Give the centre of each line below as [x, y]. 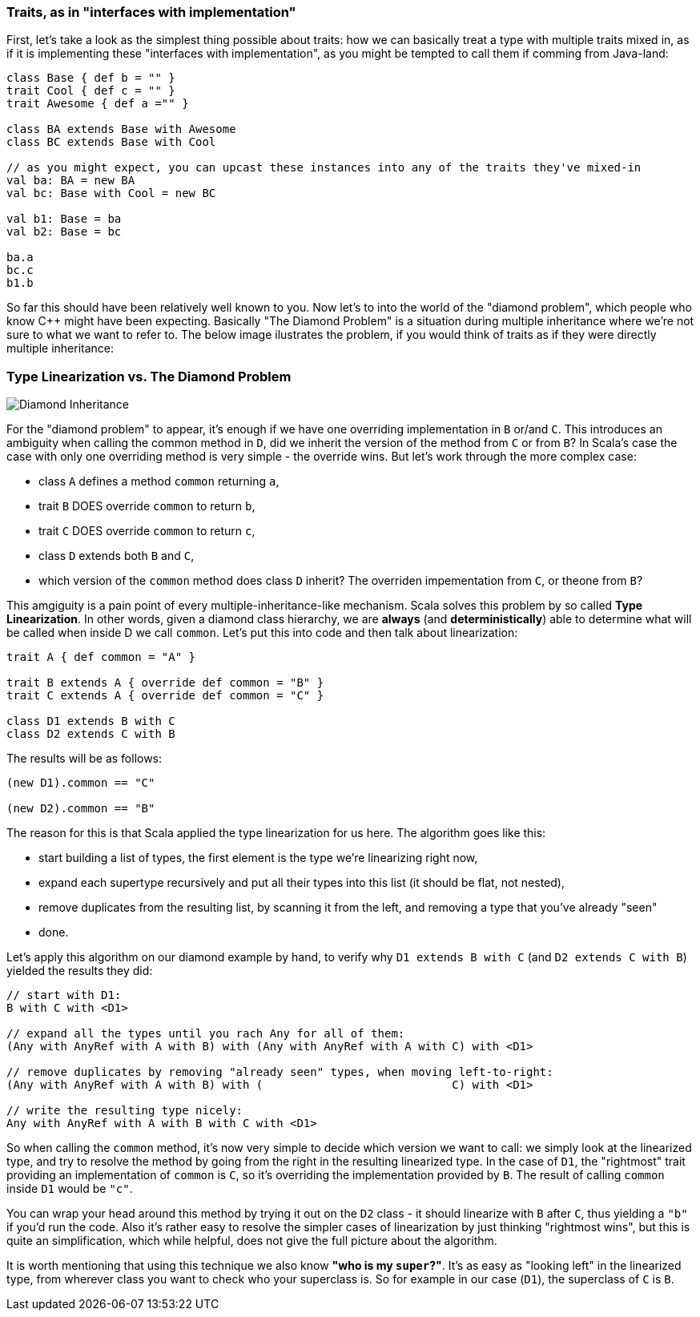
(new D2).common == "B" [81, 809]
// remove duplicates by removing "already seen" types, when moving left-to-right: [280, 1072]
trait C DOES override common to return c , [147, 531]
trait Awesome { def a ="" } [98, 104]
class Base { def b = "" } [91, 78]
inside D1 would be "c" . [70, 1189]
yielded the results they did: [80, 971]
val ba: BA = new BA [71, 181]
